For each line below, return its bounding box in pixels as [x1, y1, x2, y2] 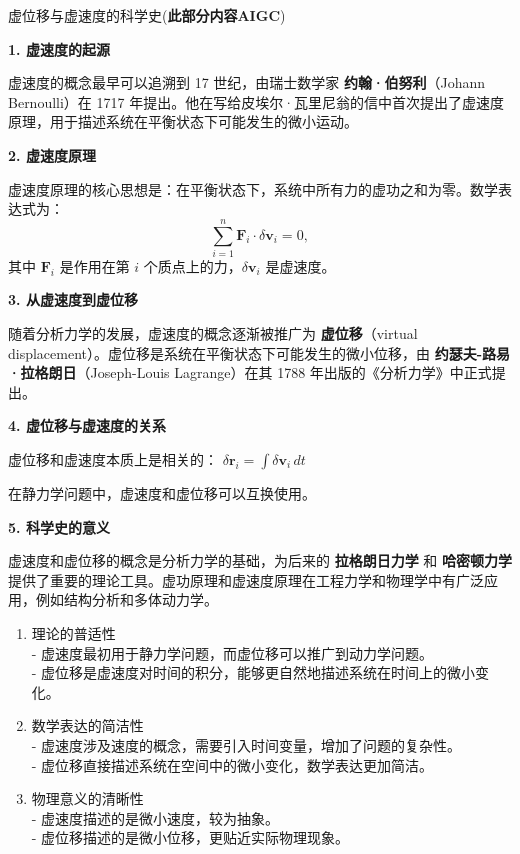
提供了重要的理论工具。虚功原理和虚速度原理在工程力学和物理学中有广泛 [8, 569, 484, 590]
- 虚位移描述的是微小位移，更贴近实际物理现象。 [31, 827, 350, 848]
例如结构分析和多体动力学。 [35, 589, 218, 610]
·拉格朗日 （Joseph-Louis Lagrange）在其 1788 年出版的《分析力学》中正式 [8, 362, 492, 383]
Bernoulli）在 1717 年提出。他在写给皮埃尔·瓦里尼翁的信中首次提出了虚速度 [8, 91, 505, 112]
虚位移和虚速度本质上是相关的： [8, 449, 218, 470]
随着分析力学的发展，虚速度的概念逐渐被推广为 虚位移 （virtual [8, 323, 418, 344]
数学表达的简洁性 [31, 715, 144, 736]
